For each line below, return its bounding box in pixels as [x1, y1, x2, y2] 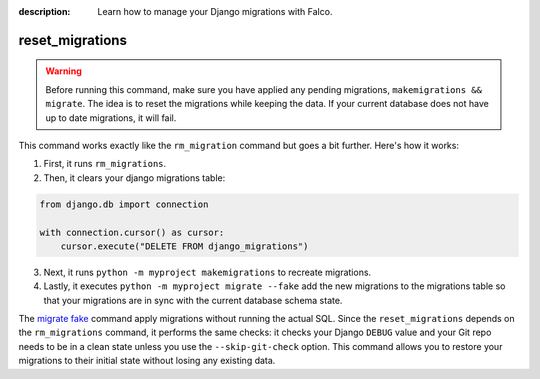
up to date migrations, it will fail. [45, 111, 177, 124]
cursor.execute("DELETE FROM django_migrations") [60, 240, 309, 252]
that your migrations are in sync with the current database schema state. [43, 294, 343, 306]
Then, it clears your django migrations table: [43, 171, 226, 184]
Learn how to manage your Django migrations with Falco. [97, 6, 333, 17]
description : [18, 6, 71, 17]
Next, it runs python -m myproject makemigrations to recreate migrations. [43, 266, 372, 278]
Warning [45, 65, 82, 77]
